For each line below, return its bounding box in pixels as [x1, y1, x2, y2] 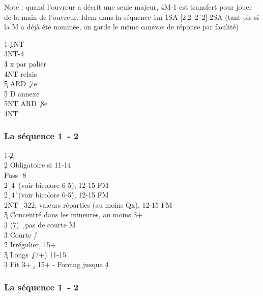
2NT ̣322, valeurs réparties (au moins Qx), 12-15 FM [4, 199, 172, 210]
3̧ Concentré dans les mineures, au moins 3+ [4, 209, 143, 220]
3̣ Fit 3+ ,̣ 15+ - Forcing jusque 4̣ [4, 259, 109, 270]
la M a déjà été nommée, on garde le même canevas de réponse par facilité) [4, 21, 239, 32]
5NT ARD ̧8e [4, 98, 48, 109]
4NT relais [4, 68, 37, 79]
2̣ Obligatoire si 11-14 [4, 159, 71, 170]
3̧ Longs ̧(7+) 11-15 [4, 249, 66, 259]
